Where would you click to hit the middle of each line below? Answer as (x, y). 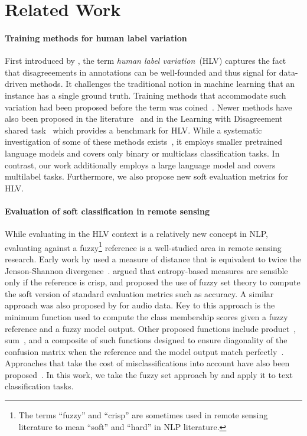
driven (16, 84)
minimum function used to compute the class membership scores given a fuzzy (146, 316)
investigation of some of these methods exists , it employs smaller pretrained (144, 141)
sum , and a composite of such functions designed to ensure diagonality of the (146, 340)
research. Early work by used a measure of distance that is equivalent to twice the (153, 258)
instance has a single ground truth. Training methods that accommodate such (146, 95)
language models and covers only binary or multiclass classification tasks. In (142, 153)
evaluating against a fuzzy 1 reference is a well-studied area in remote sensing (143, 246)
